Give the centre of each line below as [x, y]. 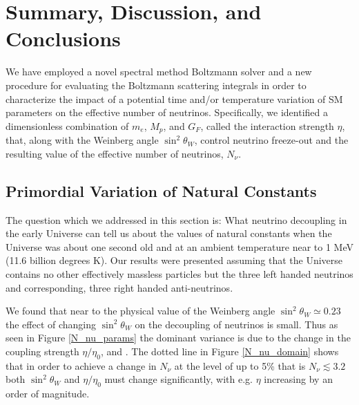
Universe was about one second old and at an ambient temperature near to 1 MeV [179, 246]
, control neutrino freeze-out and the [271, 140]
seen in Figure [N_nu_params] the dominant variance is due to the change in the [178, 338]
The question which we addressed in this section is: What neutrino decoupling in [176, 219]
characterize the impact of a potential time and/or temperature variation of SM [174, 98]
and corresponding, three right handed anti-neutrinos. [119, 287]
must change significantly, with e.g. [178, 379]
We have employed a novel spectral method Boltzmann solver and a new [159, 72]
